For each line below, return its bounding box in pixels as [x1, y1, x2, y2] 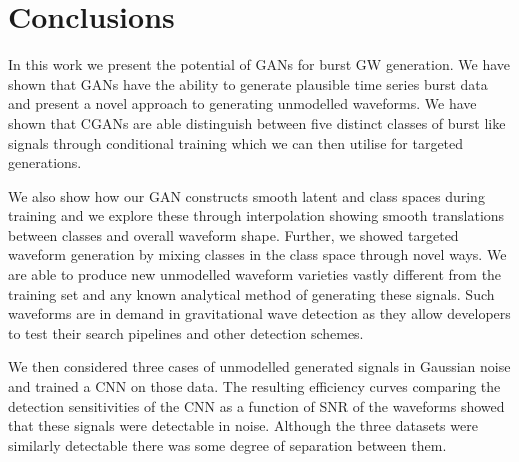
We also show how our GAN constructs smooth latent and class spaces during [8, 185, 485, 206]
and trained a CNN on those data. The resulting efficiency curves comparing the [8, 376, 501, 397]
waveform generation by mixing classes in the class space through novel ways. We [8, 244, 507, 265]
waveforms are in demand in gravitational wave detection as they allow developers [8, 303, 511, 324]
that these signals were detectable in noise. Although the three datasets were [8, 415, 478, 436]
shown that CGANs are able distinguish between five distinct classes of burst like [8, 112, 506, 133]
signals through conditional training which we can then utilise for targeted [8, 132, 464, 153]
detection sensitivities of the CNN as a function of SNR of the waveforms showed [8, 395, 505, 416]
